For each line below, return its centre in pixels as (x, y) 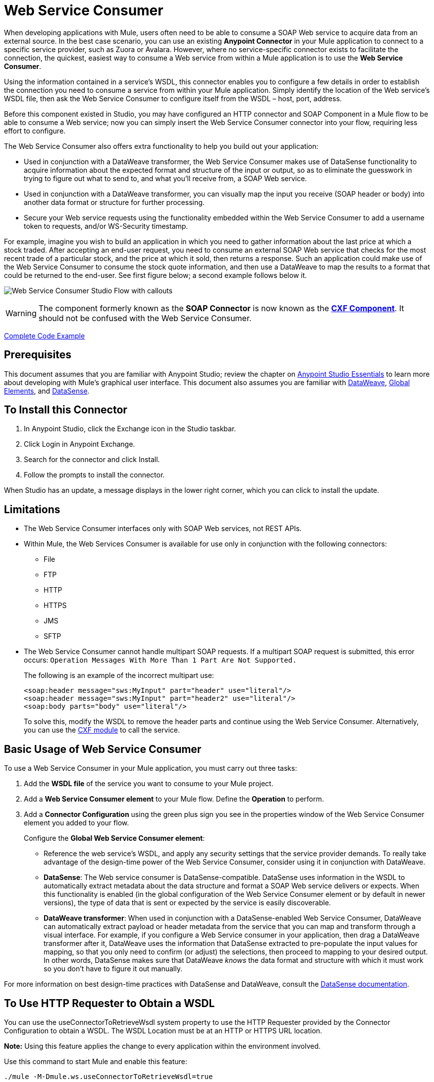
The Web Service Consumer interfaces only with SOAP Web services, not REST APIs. (163, 529)
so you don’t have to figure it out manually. (113, 969)
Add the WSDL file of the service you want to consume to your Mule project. (149, 784)
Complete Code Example (45, 336)
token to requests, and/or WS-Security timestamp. (106, 226)
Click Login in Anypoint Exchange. (80, 444)
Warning (21, 313)
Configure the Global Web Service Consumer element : (114, 838)
